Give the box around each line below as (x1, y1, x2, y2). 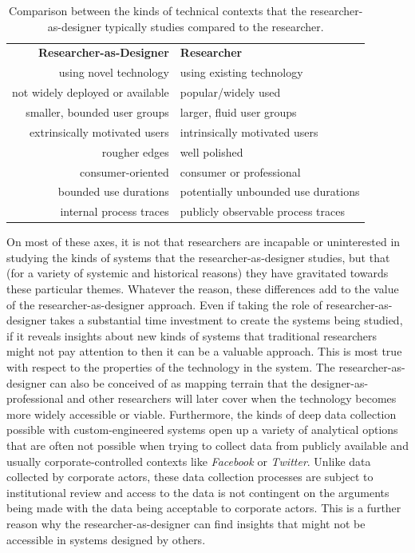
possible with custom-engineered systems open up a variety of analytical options (6, 421, 398, 438)
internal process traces (60, 203, 169, 220)
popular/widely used (180, 84, 281, 101)
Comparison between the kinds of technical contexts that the (9, 2, 306, 18)
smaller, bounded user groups (26, 103, 169, 120)
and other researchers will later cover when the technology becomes (67, 390, 397, 407)
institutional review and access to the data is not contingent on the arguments (6, 483, 389, 500)
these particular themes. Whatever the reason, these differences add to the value (6, 280, 399, 297)
